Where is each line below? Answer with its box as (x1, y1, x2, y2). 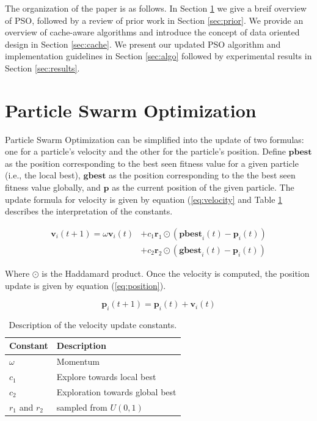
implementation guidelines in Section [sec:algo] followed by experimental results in (5, 49, 312, 62)
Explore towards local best (56, 370, 156, 383)
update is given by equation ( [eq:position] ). (5, 279, 166, 291)
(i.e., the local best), (5, 169, 81, 181)
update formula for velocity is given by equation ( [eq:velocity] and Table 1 (5, 192, 283, 205)
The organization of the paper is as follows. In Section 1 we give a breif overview (5, 2, 307, 14)
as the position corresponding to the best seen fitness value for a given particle (5, 156, 299, 169)
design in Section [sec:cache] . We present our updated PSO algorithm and (5, 37, 281, 50)
